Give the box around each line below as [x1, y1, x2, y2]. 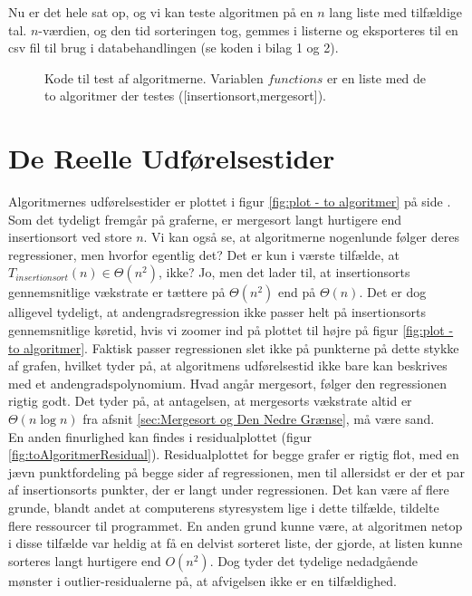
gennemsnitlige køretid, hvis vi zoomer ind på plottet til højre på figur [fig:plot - [8, 321, 454, 340]
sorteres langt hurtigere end [8, 551, 161, 570]
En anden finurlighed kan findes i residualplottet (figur [8, 427, 312, 446]
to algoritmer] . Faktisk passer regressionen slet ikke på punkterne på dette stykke [8, 338, 459, 357]
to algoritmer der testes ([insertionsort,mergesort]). [44, 86, 326, 105]
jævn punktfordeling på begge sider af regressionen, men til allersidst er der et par [8, 462, 465, 481]
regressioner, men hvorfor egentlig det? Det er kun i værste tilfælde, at [8, 245, 400, 264]
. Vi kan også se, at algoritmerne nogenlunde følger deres [143, 227, 459, 246]
